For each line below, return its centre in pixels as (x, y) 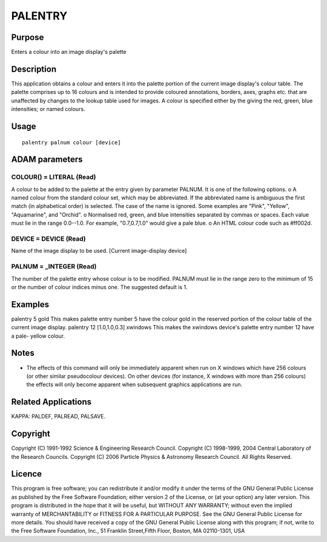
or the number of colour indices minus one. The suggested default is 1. (99, 287)
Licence (27, 474)
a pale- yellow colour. (38, 336)
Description (34, 69)
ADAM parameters (47, 160)
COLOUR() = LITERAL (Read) (54, 177)
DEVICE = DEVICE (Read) (48, 239)
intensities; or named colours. (48, 109)
